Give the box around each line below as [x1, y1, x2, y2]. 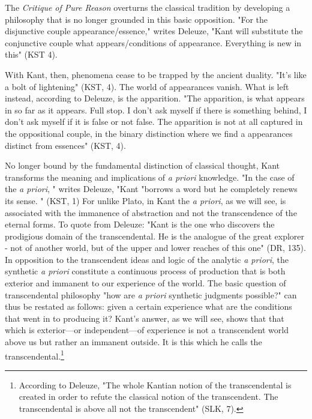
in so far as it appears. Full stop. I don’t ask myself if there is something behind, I [5, 103, 307, 116]
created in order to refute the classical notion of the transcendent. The [19, 390, 278, 403]
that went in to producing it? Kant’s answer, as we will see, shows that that [5, 312, 284, 324]
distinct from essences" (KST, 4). [5, 139, 126, 151]
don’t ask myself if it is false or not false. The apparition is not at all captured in [5, 115, 303, 128]
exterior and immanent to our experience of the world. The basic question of [5, 277, 286, 289]
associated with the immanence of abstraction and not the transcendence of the [5, 206, 297, 219]
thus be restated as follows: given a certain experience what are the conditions [5, 300, 292, 313]
